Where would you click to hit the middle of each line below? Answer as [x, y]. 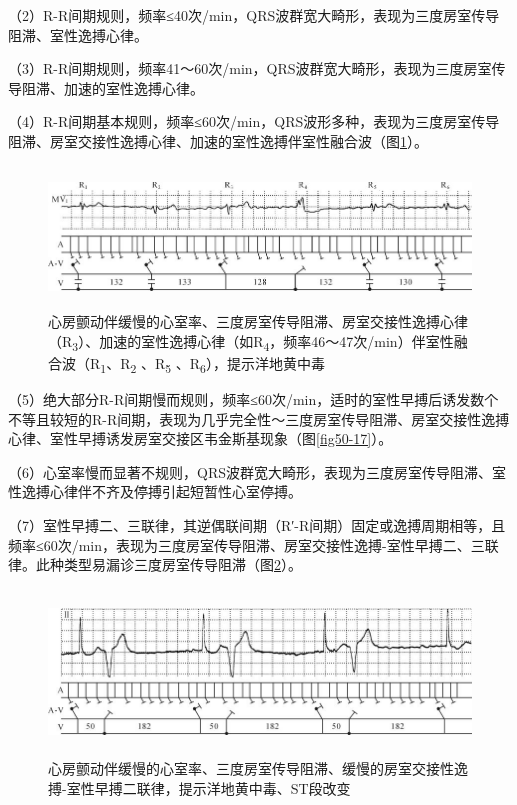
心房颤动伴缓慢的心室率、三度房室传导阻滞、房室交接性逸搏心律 [258, 321]
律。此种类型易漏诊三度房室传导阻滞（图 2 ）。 [155, 564]
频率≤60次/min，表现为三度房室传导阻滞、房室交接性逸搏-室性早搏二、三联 [253, 544]
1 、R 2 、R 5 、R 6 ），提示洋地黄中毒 [212, 364]
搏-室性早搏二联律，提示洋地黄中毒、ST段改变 [199, 787]
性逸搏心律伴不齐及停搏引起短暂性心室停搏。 [155, 491]
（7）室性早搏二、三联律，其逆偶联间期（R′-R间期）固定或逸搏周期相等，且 [257, 524]
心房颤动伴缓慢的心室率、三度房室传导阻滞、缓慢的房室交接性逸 [258, 768]
